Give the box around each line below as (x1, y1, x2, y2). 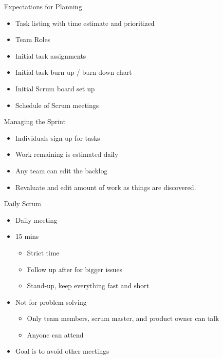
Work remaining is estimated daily (15, 149, 118, 159)
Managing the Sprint (4, 116, 66, 127)
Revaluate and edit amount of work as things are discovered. (15, 182, 196, 192)
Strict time (27, 247, 59, 257)
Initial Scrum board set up (15, 83, 95, 93)
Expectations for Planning (4, 1, 82, 11)
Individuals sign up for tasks (15, 132, 100, 143)
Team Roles (15, 34, 51, 44)
